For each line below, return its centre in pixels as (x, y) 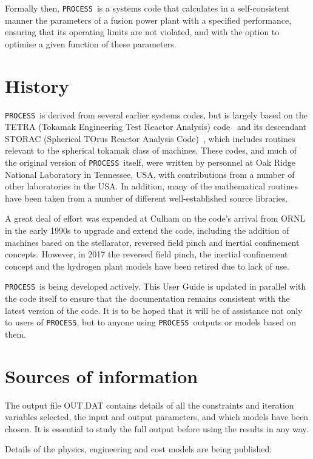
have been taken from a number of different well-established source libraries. (146, 198)
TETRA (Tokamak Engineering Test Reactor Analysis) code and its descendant (156, 127)
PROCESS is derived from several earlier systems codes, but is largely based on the (156, 114)
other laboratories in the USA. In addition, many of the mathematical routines (151, 186)
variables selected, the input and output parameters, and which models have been (157, 417)
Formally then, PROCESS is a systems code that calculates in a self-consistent (147, 8)
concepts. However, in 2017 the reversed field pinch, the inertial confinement (146, 254)
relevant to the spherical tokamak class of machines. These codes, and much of (151, 150)
